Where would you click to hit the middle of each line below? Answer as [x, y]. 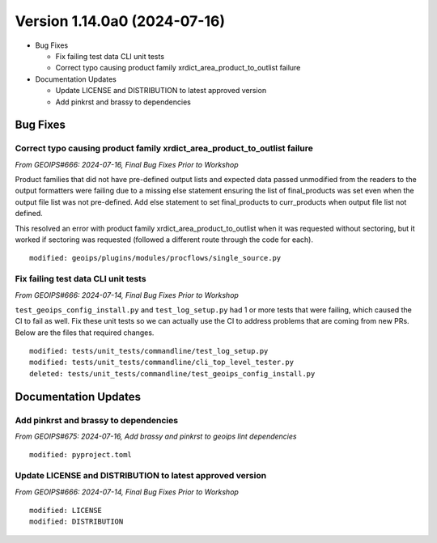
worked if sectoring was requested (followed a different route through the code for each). [164, 240]
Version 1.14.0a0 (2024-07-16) [120, 21]
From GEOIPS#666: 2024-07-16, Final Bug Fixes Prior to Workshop [127, 164]
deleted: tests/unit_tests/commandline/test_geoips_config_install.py [172, 373]
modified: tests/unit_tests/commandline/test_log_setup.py [149, 351]
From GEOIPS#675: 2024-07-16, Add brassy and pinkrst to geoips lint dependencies [156, 436]
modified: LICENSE [66, 510]
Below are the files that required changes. [85, 333]
